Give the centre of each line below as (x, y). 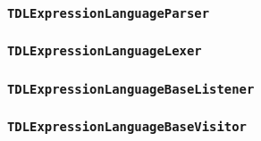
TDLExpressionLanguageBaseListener (131, 89)
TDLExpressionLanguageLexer (105, 51)
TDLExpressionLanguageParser (109, 13)
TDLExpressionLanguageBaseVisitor (127, 127)
